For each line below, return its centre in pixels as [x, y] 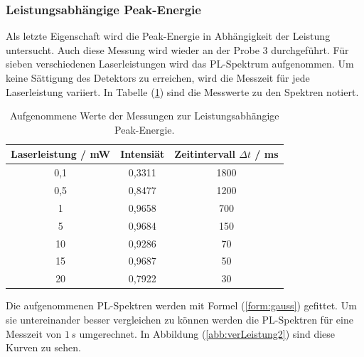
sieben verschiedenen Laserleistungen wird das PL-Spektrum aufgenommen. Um [180, 64]
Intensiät [143, 154]
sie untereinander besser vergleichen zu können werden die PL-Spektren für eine [180, 319]
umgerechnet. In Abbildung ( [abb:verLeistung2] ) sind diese [207, 333]
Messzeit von [34, 333]
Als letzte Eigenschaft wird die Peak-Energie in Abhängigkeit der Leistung [168, 36]
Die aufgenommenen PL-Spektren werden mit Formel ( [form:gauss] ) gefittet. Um [181, 305]
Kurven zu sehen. [43, 347]
